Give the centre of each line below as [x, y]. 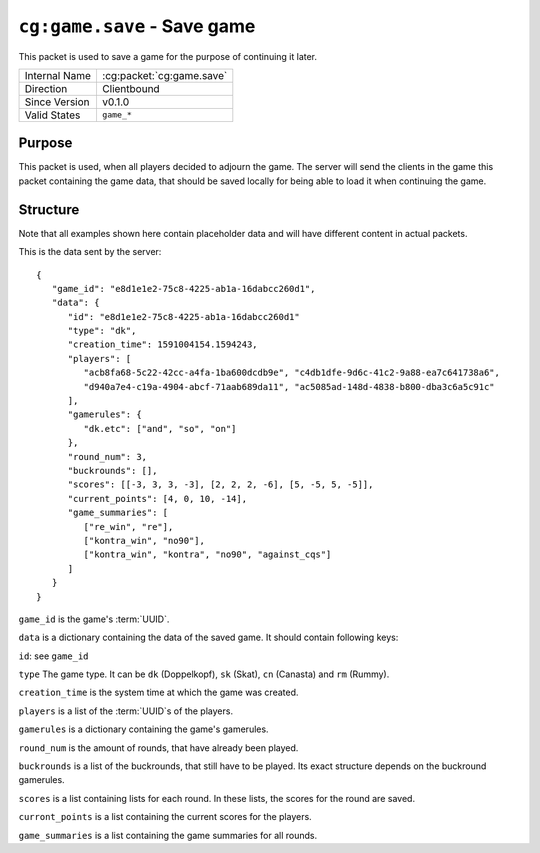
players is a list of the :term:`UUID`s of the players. [126, 711]
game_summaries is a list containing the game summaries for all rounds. [168, 835]
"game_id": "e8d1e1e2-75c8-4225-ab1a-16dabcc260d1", [183, 288]
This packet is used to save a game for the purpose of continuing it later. [168, 56]
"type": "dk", [102, 331]
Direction [46, 88]
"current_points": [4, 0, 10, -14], [157, 498]
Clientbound [130, 88]
